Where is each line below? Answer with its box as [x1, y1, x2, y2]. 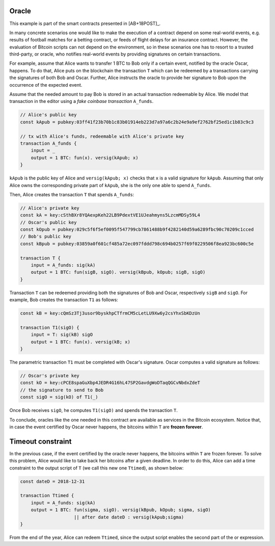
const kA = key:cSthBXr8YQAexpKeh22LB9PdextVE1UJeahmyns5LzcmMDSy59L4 [20, 212, 201, 218]
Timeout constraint [9, 437, 72, 446]
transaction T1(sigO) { [20, 324, 80, 330]
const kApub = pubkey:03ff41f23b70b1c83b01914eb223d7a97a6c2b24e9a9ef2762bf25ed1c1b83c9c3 [20, 119, 254, 125]
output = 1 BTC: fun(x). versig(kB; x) [31, 339, 131, 345]
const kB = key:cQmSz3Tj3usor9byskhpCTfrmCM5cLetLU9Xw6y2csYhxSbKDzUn [20, 310, 201, 316]
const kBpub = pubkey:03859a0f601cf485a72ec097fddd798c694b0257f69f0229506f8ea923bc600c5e [20, 241, 254, 247]
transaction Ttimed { [20, 492, 74, 499]
